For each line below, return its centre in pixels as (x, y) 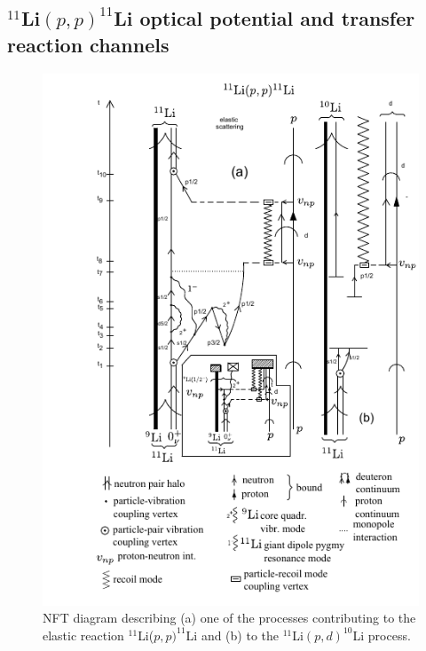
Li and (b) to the (233, 635)
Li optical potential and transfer (264, 18)
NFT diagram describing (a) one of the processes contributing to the (229, 618)
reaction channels (88, 44)
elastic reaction (83, 635)
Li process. (382, 635)
